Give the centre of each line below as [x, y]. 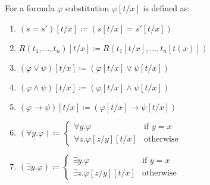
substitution [87, 8]
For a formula [30, 8]
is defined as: [167, 8]
